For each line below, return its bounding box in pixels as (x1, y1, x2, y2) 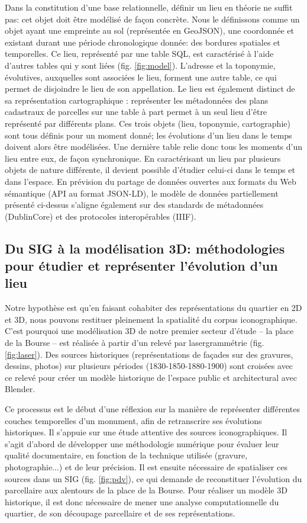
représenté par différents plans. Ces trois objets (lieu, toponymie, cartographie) (5, 117, 290, 129)
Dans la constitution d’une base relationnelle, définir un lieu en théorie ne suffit (5, 1, 293, 13)
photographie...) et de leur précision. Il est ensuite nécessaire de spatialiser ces (5, 460, 287, 473)
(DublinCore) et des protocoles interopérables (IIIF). (5, 210, 196, 222)
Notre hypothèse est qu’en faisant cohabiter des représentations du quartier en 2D (5, 301, 302, 314)
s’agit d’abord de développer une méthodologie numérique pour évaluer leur (5, 437, 279, 450)
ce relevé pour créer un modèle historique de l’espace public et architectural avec (5, 371, 297, 383)
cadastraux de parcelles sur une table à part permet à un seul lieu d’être (5, 105, 267, 118)
